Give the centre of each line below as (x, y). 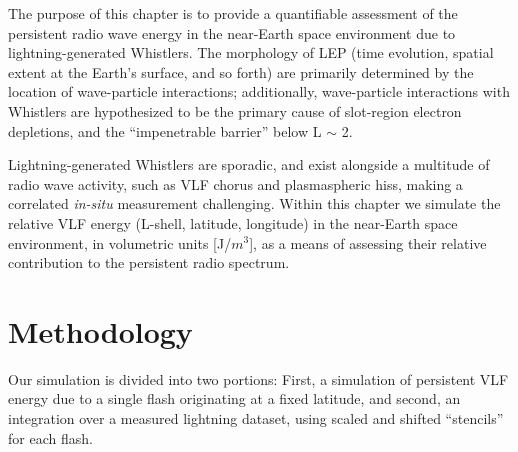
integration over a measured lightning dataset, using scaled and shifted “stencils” (256, 418)
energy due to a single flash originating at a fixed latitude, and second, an (234, 398)
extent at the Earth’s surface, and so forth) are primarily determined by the (241, 71)
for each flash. (50, 437)
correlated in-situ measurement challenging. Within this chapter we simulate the (254, 203)
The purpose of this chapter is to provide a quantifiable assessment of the (233, 13)
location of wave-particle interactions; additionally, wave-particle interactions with (259, 91)
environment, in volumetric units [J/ (120, 242)
